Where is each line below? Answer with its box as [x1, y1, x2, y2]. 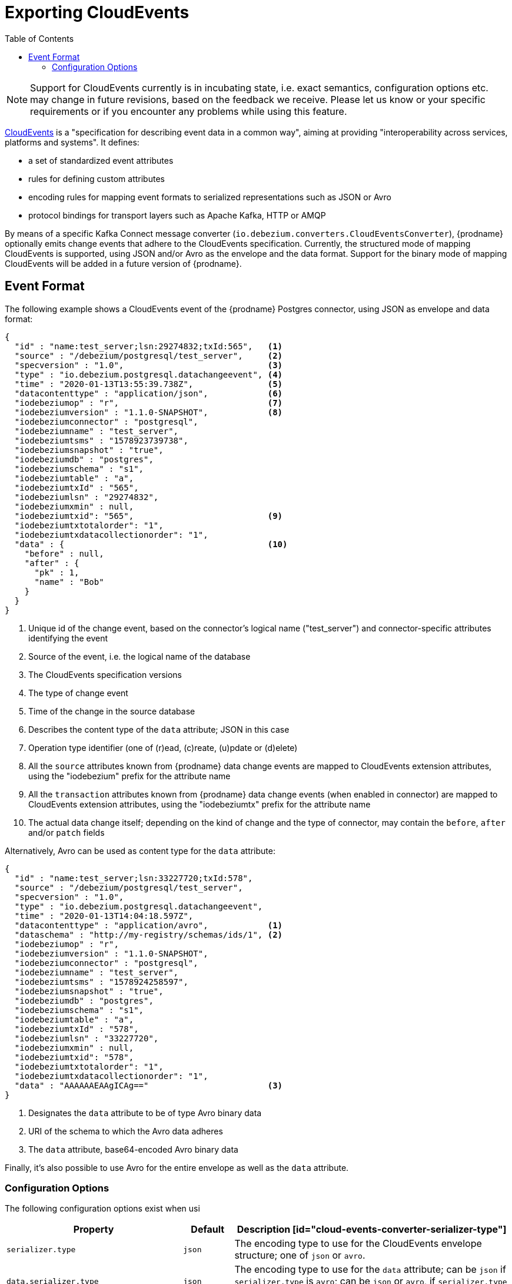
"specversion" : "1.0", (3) [14, 360, 283, 370]
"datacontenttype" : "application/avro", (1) [14, 920, 283, 930]
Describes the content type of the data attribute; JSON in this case [28, 724, 290, 734]
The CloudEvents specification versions [28, 669, 182, 680]
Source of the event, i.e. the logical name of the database [28, 651, 251, 661]
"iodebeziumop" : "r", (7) [14, 398, 283, 408]
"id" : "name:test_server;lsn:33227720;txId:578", [14, 873, 253, 883]
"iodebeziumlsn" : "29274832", [14, 492, 159, 502]
